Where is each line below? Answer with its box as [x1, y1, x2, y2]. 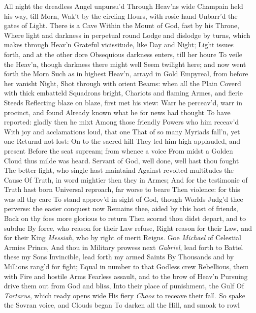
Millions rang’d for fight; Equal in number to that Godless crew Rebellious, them [4, 261, 249, 272]
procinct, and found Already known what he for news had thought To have [4, 107, 230, 117]
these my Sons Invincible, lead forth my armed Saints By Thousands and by [4, 251, 234, 262]
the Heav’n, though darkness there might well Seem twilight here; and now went [4, 59, 246, 69]
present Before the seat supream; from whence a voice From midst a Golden [4, 145, 233, 156]
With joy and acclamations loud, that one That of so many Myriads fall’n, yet [4, 126, 240, 136]
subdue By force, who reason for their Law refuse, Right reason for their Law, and [4, 222, 252, 233]
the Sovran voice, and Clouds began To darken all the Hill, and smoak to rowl [4, 300, 240, 310]
